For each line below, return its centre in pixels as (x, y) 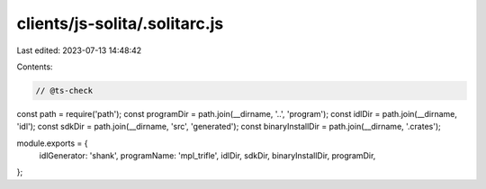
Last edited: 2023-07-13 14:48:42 (79, 50)
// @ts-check (64, 90)
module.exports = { (52, 143)
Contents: (35, 67)
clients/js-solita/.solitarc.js (120, 23)
